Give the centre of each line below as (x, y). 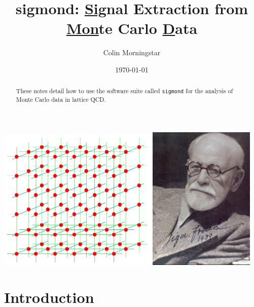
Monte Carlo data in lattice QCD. (61, 100)
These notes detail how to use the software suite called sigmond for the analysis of (124, 91)
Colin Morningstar (132, 52)
